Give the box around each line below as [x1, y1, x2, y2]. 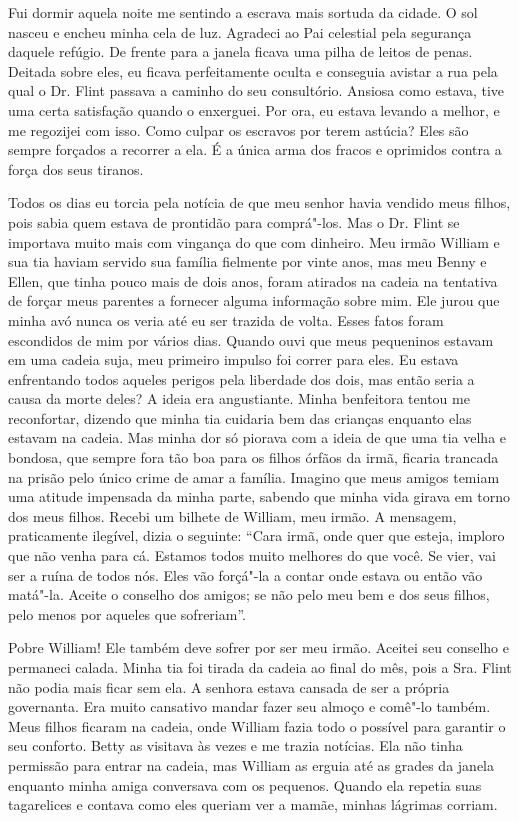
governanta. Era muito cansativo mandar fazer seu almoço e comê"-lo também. [8, 696, 491, 717]
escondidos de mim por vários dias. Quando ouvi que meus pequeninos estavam [8, 329, 494, 350]
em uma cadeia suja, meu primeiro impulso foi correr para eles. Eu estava [8, 349, 459, 370]
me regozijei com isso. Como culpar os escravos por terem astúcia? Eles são [8, 119, 469, 140]
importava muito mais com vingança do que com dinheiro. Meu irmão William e [8, 231, 500, 252]
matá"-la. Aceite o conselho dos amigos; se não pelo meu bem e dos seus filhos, [8, 584, 490, 605]
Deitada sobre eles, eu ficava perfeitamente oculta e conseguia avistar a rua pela [8, 60, 498, 81]
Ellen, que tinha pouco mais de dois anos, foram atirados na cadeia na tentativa [8, 270, 498, 291]
